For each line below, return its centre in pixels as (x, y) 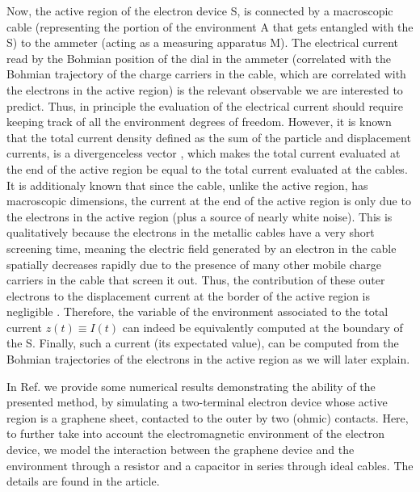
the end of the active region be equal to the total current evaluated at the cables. (207, 168)
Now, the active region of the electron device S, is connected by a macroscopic (200, 11)
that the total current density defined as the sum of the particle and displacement (209, 137)
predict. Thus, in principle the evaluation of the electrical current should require (205, 105)
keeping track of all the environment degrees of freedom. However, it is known (199, 122)
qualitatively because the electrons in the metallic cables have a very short (191, 232)
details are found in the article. (83, 481)
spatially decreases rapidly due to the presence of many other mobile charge (194, 264)
